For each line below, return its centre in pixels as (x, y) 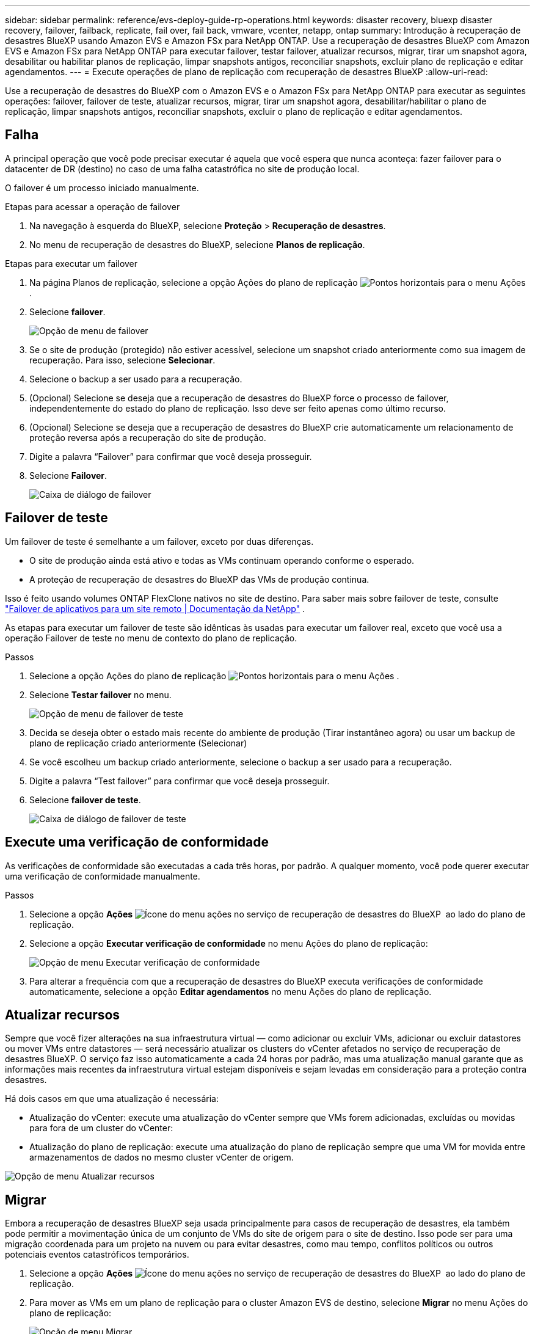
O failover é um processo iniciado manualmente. (102, 188)
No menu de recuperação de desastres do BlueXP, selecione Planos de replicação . (197, 244)
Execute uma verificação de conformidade (137, 842)
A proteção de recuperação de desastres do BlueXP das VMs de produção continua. (199, 579)
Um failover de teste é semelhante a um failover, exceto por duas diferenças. (159, 541)
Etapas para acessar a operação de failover (93, 206)
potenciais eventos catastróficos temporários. (97, 1255)
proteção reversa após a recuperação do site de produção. (148, 437)
